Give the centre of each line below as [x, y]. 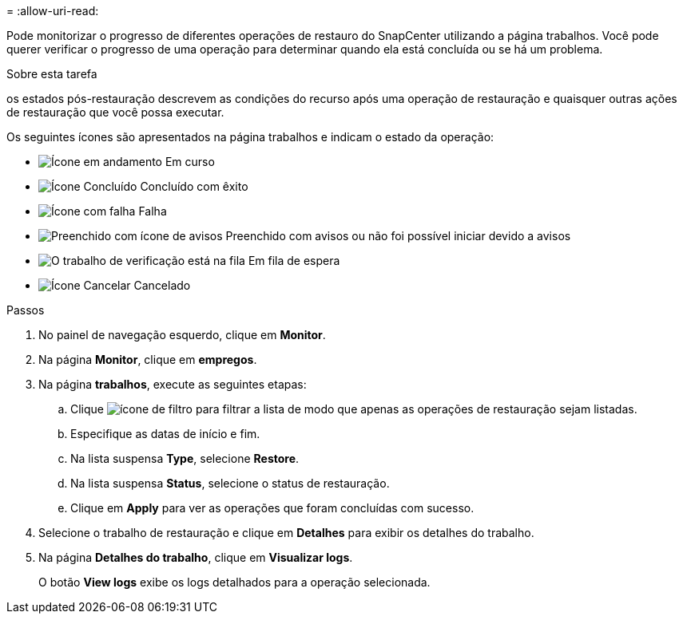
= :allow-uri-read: [53, 11]
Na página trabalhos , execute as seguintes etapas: [173, 384]
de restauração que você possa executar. [115, 112]
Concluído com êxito [194, 186]
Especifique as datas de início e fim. [165, 434]
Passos [26, 310]
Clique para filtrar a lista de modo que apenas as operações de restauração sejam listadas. [354, 409]
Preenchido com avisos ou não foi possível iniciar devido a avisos [398, 236]
